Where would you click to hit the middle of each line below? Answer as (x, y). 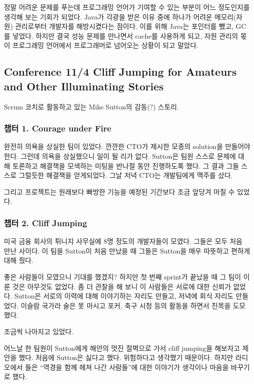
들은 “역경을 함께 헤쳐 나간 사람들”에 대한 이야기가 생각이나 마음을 (127, 367)
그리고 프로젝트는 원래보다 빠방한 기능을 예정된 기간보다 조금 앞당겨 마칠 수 (119, 191)
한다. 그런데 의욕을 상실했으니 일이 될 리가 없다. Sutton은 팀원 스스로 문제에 (120, 156)
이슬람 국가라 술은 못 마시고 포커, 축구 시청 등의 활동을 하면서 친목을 (126, 305)
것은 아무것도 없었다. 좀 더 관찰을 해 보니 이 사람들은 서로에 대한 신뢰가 (122, 286)
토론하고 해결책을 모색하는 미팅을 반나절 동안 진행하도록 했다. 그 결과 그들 (126, 165)
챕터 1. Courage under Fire (58, 128)
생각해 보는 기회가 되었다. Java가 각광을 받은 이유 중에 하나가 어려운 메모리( (120, 16)
